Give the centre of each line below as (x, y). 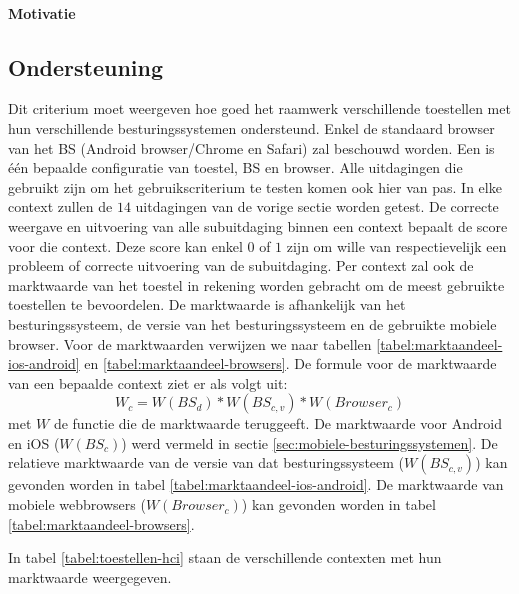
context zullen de (60, 206)
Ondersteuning (86, 66)
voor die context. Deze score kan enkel (125, 245)
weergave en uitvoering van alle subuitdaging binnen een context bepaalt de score (258, 225)
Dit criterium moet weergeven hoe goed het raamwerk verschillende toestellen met (259, 108)
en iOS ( (34, 442)
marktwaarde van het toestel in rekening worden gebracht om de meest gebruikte (256, 284)
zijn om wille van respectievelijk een (396, 245)
